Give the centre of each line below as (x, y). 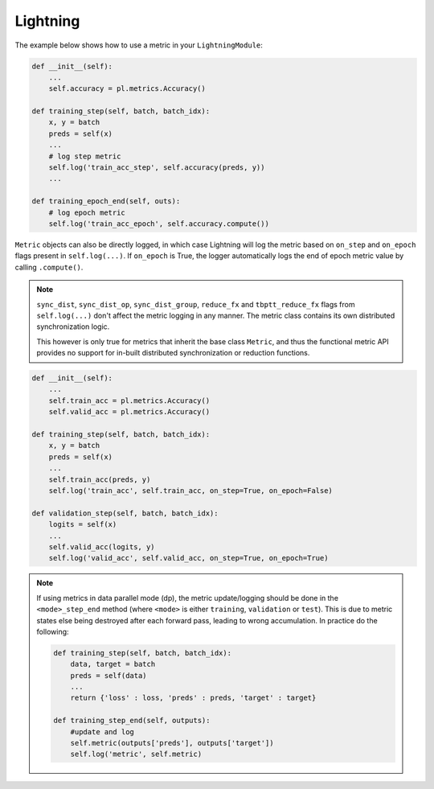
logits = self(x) (83, 524)
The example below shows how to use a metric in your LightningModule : (139, 45)
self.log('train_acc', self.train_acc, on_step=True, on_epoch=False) (191, 491)
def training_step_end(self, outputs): (132, 721)
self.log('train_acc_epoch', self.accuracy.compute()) (159, 224)
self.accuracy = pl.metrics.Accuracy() (127, 89)
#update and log (102, 731)
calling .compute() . (49, 267)
